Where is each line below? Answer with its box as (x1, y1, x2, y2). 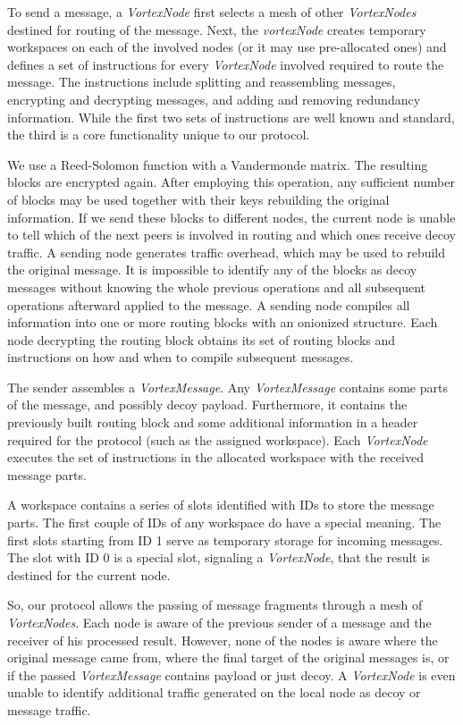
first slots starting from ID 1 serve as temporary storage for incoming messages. (7, 530, 443, 549)
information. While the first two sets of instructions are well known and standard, (7, 107, 455, 126)
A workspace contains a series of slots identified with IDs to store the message (7, 495, 434, 514)
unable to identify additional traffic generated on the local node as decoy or (7, 683, 421, 702)
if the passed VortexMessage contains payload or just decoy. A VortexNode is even (7, 665, 456, 684)
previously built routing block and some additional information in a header (7, 413, 418, 432)
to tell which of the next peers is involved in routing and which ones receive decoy (7, 225, 456, 244)
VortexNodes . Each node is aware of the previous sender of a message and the (7, 613, 432, 631)
